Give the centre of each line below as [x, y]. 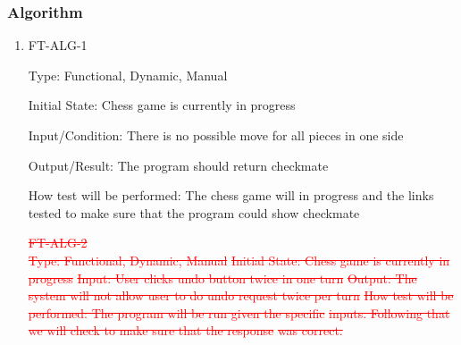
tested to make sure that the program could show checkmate [194, 212]
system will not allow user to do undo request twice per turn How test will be [241, 295]
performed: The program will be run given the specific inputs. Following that [239, 312]
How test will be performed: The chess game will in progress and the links [231, 195]
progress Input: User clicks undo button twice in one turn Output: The [222, 278]
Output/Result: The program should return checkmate [178, 165]
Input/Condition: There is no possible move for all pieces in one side [216, 135]
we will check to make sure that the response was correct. [185, 330]
